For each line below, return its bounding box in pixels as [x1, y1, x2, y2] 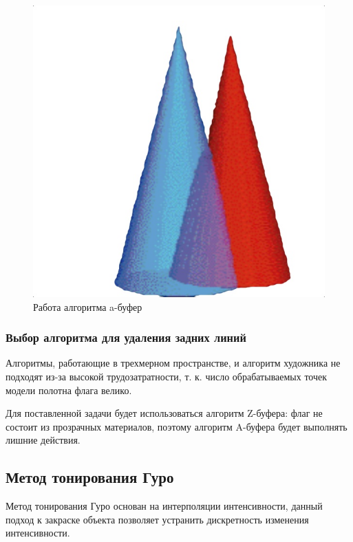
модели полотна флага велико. [6, 382, 132, 397]
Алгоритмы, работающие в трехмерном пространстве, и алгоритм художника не [6, 356, 341, 370]
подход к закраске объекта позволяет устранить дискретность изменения [6, 512, 309, 526]
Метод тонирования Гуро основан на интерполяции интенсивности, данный [6, 499, 323, 513]
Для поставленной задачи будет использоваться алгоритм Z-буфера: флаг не [6, 406, 323, 420]
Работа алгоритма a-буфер [33, 299, 142, 314]
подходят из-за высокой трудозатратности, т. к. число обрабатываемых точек [6, 369, 328, 383]
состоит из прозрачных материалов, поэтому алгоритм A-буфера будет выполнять [6, 419, 347, 433]
